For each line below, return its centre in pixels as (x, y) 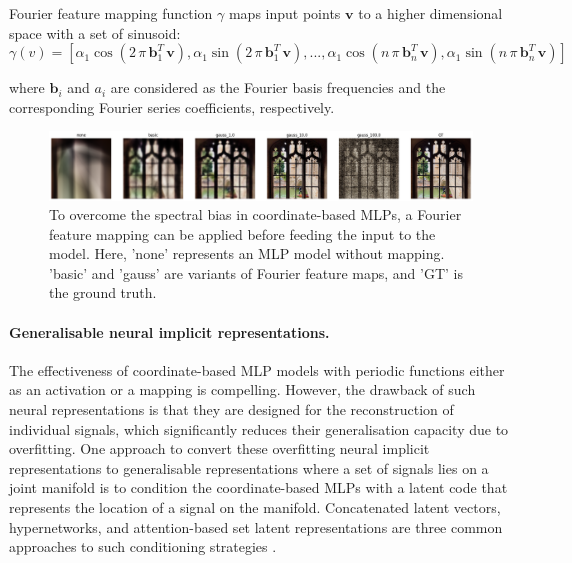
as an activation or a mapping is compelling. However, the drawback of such (242, 389)
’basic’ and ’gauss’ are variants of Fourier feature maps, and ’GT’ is (256, 272)
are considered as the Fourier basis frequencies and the (278, 87)
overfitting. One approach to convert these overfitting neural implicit (219, 448)
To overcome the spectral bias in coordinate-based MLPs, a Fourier (255, 214)
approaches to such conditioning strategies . (143, 546)
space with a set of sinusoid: (95, 32)
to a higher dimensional (430, 13)
